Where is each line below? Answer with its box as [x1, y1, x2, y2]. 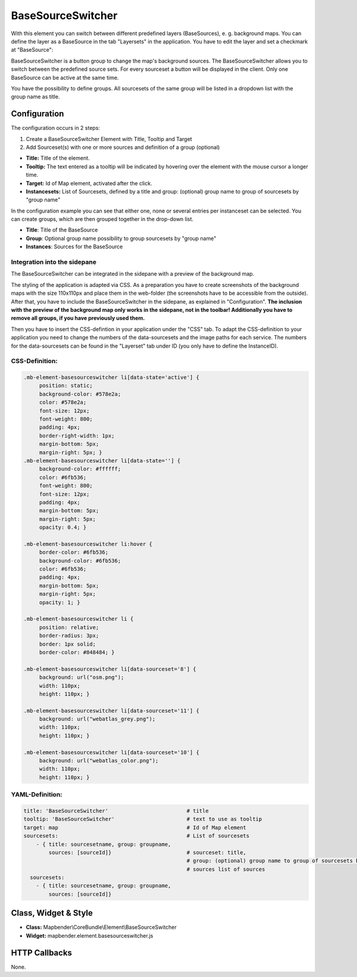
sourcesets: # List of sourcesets [23, 832, 250, 839]
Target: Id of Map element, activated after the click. [26, 179, 152, 187]
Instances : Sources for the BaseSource [26, 243, 123, 250]
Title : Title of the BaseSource [26, 226, 98, 233]
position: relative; [39, 624, 99, 630]
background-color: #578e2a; [39, 391, 121, 397]
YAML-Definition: [11, 791, 62, 799]
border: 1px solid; [39, 641, 96, 647]
